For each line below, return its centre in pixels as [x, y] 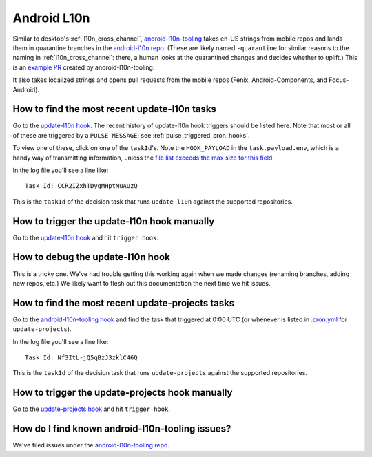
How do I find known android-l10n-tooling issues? [122, 429]
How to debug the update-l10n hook [91, 257]
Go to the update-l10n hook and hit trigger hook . [85, 237]
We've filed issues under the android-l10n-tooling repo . [91, 445]
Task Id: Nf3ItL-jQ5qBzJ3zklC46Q [81, 358]
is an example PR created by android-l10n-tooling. [84, 67]
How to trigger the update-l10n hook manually [114, 221]
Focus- [339, 80]
